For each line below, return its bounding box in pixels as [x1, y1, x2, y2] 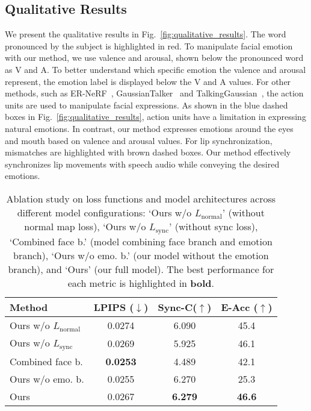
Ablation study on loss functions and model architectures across [6, 191, 276, 205]
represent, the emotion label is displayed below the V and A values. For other [5, 75, 291, 87]
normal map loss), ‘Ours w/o [24, 219, 146, 233]
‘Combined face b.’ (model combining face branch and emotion [9, 234, 273, 248]
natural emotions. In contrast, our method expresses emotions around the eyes [5, 122, 294, 134]
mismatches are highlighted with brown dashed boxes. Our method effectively [5, 146, 291, 158]
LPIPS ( [93, 300, 134, 314]
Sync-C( [158, 300, 197, 314]
